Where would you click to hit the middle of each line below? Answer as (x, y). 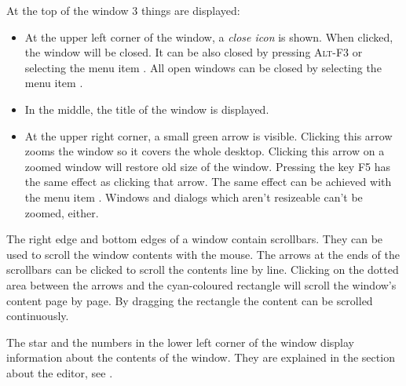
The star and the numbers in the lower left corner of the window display (180, 342)
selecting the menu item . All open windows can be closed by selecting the (203, 67)
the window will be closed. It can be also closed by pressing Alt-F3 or (194, 52)
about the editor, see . (60, 372)
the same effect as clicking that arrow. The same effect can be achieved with (208, 182)
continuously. (38, 316)
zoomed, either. (62, 212)
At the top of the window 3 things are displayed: (123, 10)
